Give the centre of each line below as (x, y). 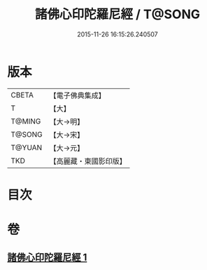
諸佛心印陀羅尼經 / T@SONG (117, 14)
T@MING (26, 121)
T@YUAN (27, 147)
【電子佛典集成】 (78, 95)
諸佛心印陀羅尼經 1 (47, 258)
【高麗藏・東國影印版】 (88, 161)
